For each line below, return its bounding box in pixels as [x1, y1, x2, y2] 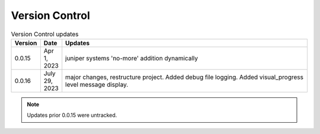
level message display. [65, 80, 129, 88]
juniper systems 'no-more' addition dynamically [65, 54, 199, 62]
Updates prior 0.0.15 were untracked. [27, 111, 117, 119]
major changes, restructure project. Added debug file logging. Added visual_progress [65, 73, 303, 81]
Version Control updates [11, 30, 79, 38]
